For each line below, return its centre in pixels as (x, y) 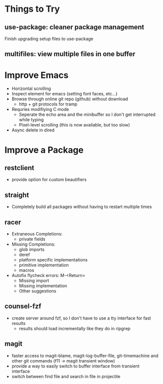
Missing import (34, 280)
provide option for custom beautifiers (49, 180)
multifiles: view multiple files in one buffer (70, 54)
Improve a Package (44, 150)
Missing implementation (43, 286)
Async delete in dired (33, 130)
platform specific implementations (53, 259)
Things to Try (32, 9)
